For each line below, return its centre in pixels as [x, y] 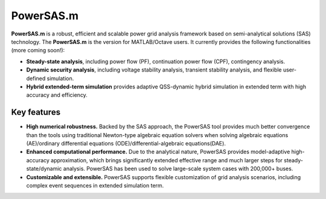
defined [36, 78]
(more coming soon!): [38, 51]
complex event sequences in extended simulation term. [95, 185]
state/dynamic [44, 169]
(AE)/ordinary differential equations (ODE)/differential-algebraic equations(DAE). [126, 143]
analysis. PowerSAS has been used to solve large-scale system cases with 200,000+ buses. [178, 169]
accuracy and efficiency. [57, 95]
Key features [36, 112]
